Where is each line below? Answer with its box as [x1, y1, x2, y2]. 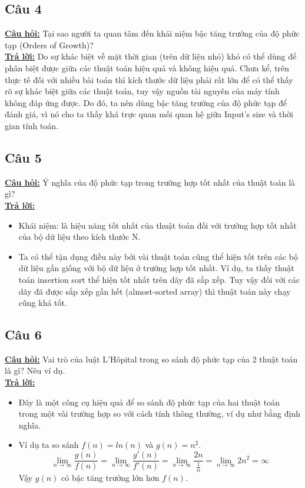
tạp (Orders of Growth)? [5, 38, 94, 51]
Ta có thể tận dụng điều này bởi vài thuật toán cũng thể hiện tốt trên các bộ [18, 250, 298, 262]
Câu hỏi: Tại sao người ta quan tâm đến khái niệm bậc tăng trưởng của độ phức [5, 27, 300, 39]
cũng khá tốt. [18, 296, 67, 309]
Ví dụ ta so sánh [18, 438, 79, 451]
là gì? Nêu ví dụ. [5, 364, 65, 377]
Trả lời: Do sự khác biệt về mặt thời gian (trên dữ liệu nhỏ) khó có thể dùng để [5, 50, 297, 62]
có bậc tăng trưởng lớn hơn [61, 471, 160, 484]
